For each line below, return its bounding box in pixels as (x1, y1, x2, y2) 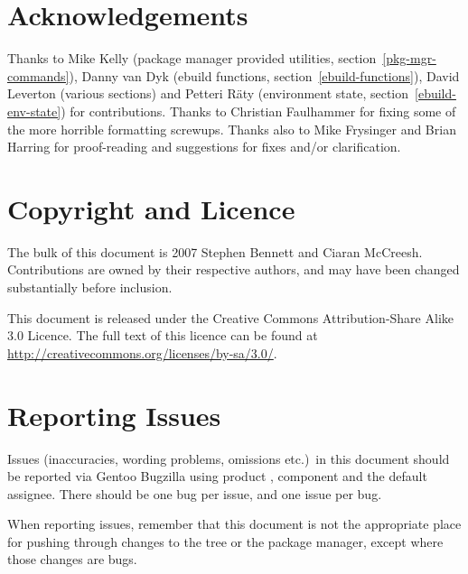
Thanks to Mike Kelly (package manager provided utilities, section (7, 49, 377, 68)
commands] (7, 66, 70, 85)
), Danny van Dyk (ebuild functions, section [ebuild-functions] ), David (69, 66, 460, 85)
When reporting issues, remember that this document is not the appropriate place (7, 514, 462, 533)
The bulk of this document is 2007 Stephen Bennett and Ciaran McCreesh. (7, 242, 423, 261)
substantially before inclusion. (7, 278, 173, 296)
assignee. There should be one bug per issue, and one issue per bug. (7, 484, 382, 503)
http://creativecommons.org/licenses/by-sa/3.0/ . (7, 343, 277, 362)
